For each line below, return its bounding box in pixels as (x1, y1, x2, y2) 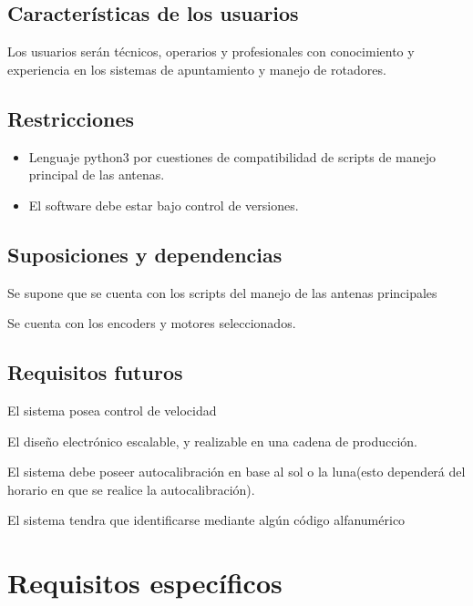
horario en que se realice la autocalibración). (7, 479, 255, 498)
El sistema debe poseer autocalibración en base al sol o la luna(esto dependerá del (7, 462, 466, 481)
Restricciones (7, 104, 135, 132)
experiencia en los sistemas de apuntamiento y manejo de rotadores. (7, 59, 386, 78)
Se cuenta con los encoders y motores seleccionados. (7, 313, 296, 333)
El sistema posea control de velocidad (7, 400, 217, 419)
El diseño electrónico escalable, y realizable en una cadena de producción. (7, 431, 418, 450)
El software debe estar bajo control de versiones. (28, 195, 299, 214)
